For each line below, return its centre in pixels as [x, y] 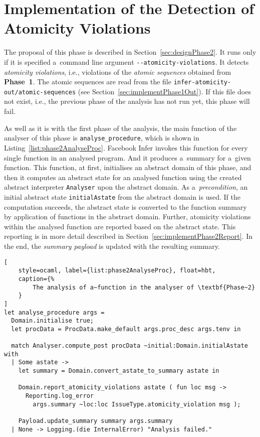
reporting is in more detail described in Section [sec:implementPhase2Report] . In [128, 236]
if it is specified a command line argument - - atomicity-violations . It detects [126, 61]
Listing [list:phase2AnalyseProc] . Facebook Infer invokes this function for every [126, 147]
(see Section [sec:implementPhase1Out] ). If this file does [164, 91]
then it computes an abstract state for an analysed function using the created [123, 177]
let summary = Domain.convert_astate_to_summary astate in [119, 371]
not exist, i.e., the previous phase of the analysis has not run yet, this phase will [127, 101]
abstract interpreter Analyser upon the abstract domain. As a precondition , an [126, 187]
